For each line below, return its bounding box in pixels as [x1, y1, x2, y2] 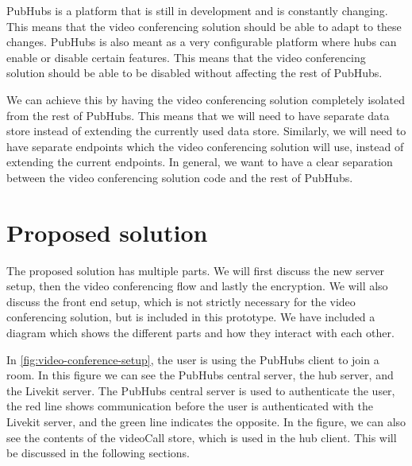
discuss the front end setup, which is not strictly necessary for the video [6, 293, 356, 309]
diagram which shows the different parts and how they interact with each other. [6, 324, 395, 341]
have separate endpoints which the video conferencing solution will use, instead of [6, 138, 404, 154]
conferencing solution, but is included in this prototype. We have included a [6, 309, 375, 325]
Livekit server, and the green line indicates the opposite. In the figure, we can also [6, 414, 406, 429]
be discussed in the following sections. [6, 445, 190, 461]
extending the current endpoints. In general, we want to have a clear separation [6, 153, 393, 170]
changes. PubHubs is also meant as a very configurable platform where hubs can [6, 33, 397, 50]
